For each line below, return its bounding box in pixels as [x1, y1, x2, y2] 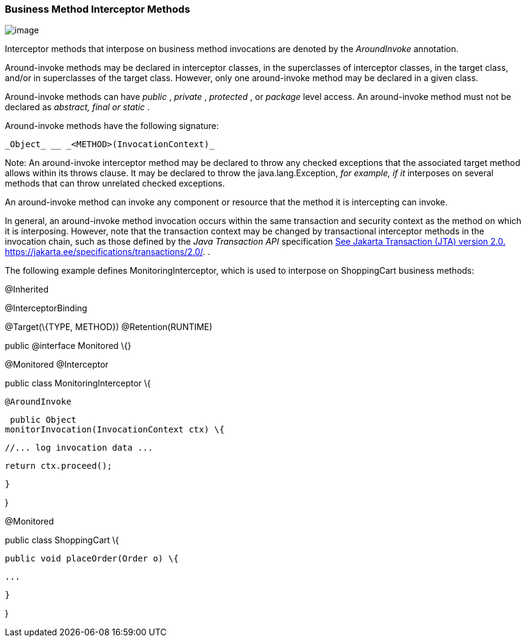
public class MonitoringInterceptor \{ [5, 378, 151, 389]
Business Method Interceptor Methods [5, 3, 190, 15]
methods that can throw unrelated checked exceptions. [5, 178, 225, 189]
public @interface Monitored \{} [5, 340, 131, 351]
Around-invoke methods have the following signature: [5, 121, 219, 131]
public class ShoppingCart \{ [5, 535, 119, 546]
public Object [10, 415, 77, 425]
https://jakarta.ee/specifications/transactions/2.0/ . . [5, 247, 210, 257]
